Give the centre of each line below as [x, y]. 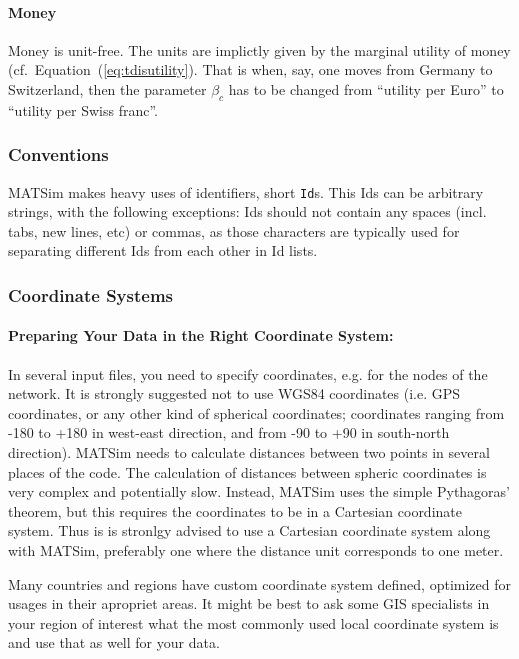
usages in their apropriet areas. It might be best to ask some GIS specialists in [249, 603]
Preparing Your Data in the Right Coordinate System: [201, 335]
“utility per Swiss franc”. [83, 109]
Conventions [58, 154]
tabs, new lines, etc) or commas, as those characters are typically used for [234, 230]
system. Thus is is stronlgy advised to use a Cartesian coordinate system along [249, 530]
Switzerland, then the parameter [107, 88]
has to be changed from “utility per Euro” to [366, 88]
